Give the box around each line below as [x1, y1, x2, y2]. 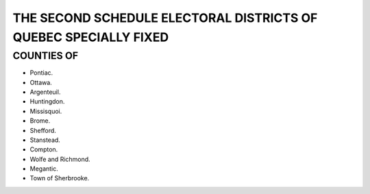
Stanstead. [29, 136, 61, 144]
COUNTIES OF [12, 49, 79, 62]
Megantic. [29, 165, 58, 173]
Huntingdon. [29, 97, 65, 106]
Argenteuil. [29, 88, 61, 96]
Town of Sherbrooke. [29, 174, 90, 182]
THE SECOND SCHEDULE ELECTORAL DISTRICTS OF [12, 10, 318, 25]
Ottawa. [29, 78, 53, 86]
